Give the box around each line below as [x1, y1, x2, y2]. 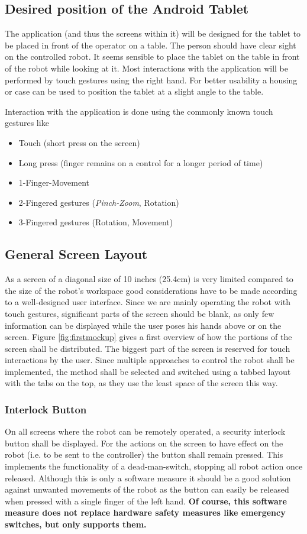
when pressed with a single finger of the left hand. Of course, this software [5, 494, 287, 507]
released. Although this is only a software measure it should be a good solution [5, 471, 291, 484]
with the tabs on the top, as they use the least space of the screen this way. [5, 377, 278, 389]
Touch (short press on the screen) [18, 136, 140, 148]
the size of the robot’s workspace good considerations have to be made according [5, 284, 298, 296]
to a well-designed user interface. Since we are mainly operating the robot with [5, 296, 290, 308]
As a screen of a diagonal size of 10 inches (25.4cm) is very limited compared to [5, 273, 293, 285]
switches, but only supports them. [5, 518, 147, 530]
